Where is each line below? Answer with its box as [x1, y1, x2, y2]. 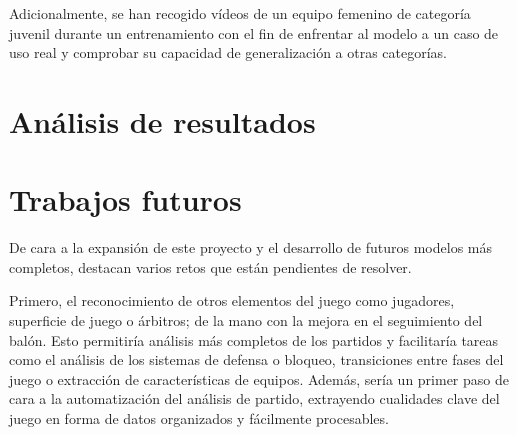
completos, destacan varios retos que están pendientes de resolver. [9, 256, 412, 277]
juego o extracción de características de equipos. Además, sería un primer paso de [9, 368, 509, 389]
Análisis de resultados [9, 100, 316, 141]
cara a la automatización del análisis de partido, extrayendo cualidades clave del [9, 388, 500, 409]
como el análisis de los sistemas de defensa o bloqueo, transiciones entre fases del [9, 349, 504, 370]
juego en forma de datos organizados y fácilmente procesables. [9, 408, 389, 429]
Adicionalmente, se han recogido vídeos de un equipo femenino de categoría [9, 3, 471, 23]
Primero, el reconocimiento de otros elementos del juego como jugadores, [9, 290, 455, 311]
